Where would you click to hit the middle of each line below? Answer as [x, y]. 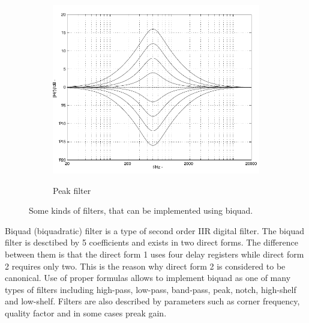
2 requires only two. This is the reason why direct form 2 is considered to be [145, 266]
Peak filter [72, 190]
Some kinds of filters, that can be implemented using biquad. [141, 210]
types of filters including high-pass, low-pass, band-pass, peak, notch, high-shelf [151, 289]
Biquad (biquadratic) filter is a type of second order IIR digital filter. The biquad [154, 230]
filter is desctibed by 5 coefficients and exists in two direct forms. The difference [151, 242]
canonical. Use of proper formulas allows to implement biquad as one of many [148, 278]
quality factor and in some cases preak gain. [86, 313]
